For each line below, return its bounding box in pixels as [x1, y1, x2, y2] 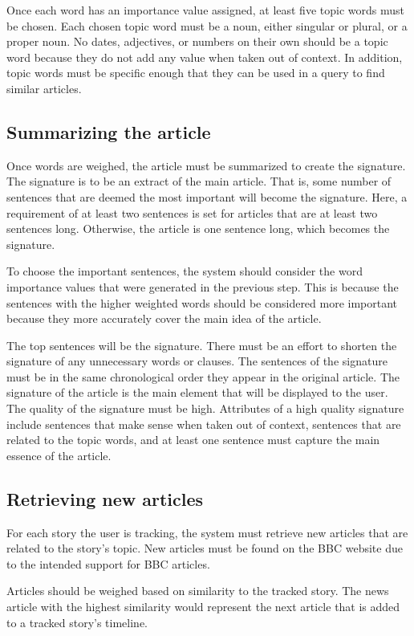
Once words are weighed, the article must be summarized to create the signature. [6, 157, 406, 173]
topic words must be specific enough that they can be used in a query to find [6, 64, 385, 81]
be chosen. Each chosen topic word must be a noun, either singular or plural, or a [6, 17, 408, 34]
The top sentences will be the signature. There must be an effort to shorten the [6, 336, 397, 353]
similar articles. [6, 79, 82, 96]
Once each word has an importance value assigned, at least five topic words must [6, 2, 404, 18]
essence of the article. [6, 446, 112, 463]
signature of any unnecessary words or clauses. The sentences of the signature [6, 353, 388, 369]
